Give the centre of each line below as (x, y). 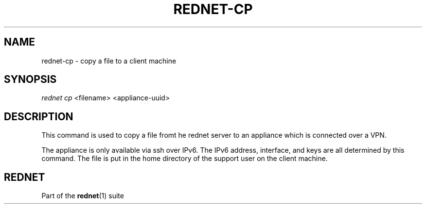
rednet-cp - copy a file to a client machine (109, 61)
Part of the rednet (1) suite (83, 196)
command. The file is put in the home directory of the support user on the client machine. (185, 159)
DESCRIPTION (39, 116)
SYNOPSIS (30, 80)
